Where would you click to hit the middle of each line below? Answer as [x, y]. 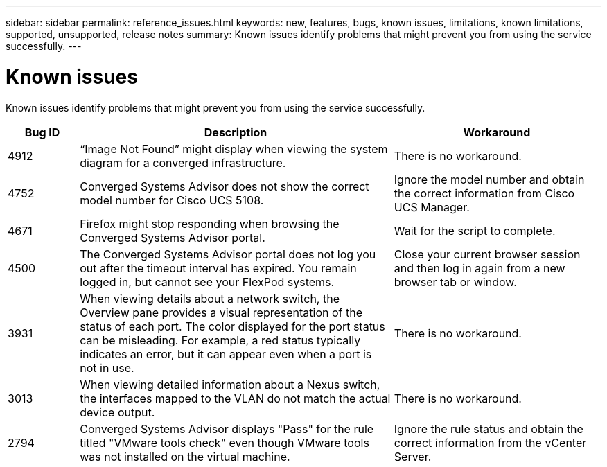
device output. [117, 412]
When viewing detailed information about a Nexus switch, [230, 384]
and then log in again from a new [480, 268]
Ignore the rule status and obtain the [489, 429]
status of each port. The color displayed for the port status [232, 326]
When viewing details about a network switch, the [210, 298]
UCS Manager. [432, 207]
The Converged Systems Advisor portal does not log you [228, 254]
